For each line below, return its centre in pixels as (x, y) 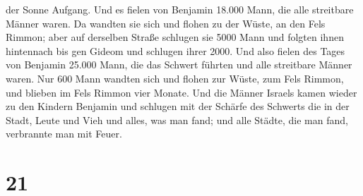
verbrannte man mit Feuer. (64, 134)
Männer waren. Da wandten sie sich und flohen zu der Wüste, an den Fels (166, 23)
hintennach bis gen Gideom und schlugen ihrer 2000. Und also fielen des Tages (175, 50)
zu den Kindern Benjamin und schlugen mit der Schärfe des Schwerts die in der (178, 106)
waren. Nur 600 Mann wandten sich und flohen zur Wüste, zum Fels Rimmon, (175, 78)
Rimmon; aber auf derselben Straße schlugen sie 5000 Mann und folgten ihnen (175, 37)
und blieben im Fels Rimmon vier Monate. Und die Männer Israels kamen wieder (181, 92)
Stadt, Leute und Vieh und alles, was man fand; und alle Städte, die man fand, (177, 120)
